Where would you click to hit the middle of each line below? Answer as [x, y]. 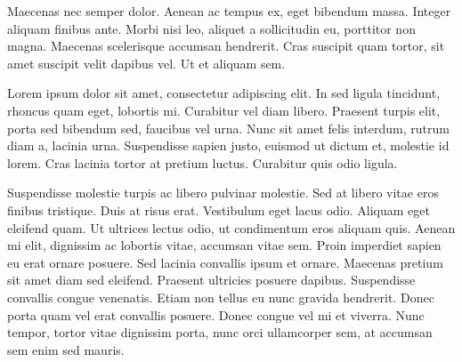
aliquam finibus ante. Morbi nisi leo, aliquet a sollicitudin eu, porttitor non [211, 28]
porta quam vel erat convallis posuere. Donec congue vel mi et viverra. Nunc [216, 314]
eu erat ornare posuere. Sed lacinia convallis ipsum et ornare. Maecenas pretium [225, 262]
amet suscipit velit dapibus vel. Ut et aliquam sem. [146, 63]
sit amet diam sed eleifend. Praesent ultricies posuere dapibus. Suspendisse [211, 280]
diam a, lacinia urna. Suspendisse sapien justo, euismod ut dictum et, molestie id [228, 145]
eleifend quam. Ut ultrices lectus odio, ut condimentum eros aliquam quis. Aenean [231, 227]
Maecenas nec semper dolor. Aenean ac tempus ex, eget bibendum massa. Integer [229, 11]
